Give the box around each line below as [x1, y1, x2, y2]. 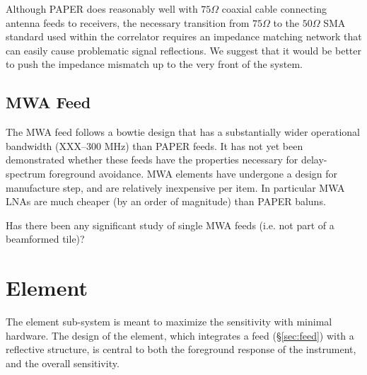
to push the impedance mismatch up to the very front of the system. [6, 57, 303, 71]
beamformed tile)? [6, 231, 85, 246]
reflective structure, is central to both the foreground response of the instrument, [6, 342, 356, 357]
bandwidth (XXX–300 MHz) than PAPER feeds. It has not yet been [6, 138, 303, 153]
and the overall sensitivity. [6, 355, 120, 370]
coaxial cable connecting [221, 1, 327, 16]
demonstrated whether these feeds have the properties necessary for [6, 152, 298, 167]
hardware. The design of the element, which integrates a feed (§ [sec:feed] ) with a [6, 328, 354, 342]
